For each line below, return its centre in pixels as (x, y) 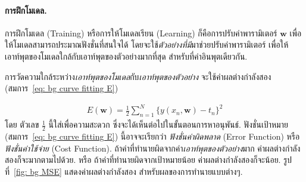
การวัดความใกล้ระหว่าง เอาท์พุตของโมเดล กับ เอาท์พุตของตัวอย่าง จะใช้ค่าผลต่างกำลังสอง (138, 76)
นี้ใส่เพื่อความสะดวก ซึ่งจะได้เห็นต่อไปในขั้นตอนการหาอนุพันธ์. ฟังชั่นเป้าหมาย (168, 124)
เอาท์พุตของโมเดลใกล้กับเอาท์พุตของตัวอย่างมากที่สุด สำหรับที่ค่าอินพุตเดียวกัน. (126, 56)
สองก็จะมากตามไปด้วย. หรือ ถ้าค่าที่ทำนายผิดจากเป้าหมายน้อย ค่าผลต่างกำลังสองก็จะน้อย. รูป (149, 160)
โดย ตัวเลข (22, 124)
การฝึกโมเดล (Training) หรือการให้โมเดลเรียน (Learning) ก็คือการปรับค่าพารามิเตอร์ (141, 33)
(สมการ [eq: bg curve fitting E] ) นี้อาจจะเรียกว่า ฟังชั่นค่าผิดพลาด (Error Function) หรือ (152, 136)
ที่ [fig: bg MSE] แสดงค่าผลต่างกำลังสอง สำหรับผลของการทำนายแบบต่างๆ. (124, 171)
